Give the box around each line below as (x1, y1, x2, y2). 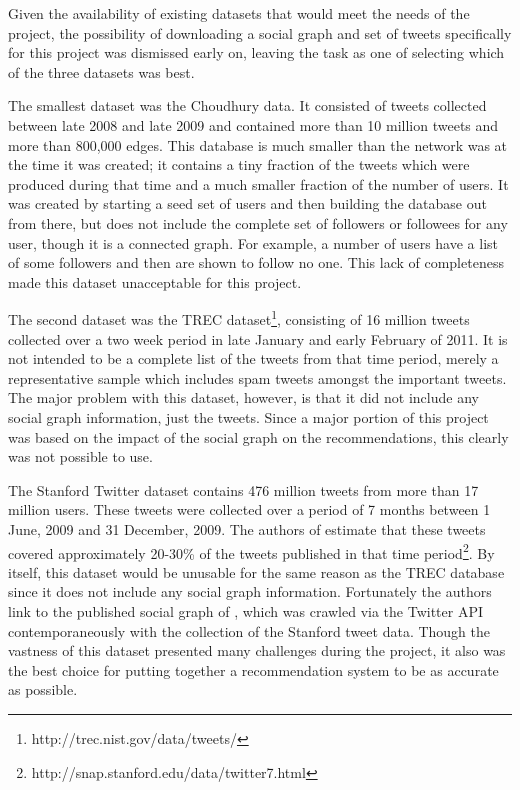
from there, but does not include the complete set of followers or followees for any (8, 212, 508, 233)
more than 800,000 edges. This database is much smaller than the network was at (8, 134, 508, 155)
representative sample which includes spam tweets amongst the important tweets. (8, 367, 507, 388)
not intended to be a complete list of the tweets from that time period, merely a (8, 348, 499, 369)
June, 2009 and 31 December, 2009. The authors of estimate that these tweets (8, 518, 486, 539)
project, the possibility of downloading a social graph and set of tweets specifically (8, 22, 512, 43)
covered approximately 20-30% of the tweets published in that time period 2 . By (8, 539, 495, 563)
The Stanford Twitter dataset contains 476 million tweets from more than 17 (8, 479, 479, 500)
